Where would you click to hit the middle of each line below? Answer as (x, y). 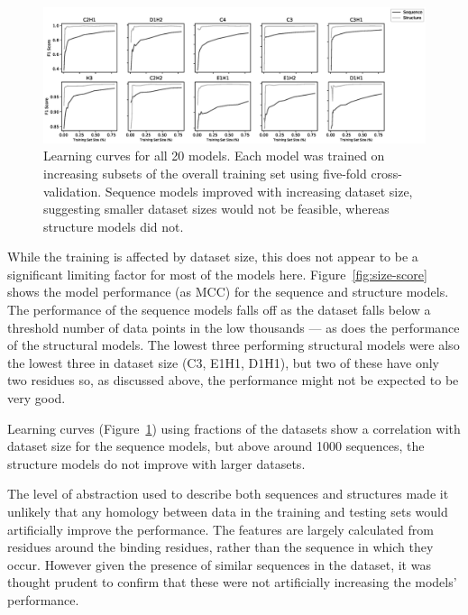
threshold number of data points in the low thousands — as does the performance (234, 327)
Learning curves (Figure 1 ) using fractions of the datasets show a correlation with (234, 428)
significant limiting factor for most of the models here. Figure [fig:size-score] (217, 274)
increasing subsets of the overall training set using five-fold (205, 173)
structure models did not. (114, 226)
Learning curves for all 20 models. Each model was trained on (214, 156)
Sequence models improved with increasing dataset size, (259, 191)
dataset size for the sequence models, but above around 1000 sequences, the (216, 446)
